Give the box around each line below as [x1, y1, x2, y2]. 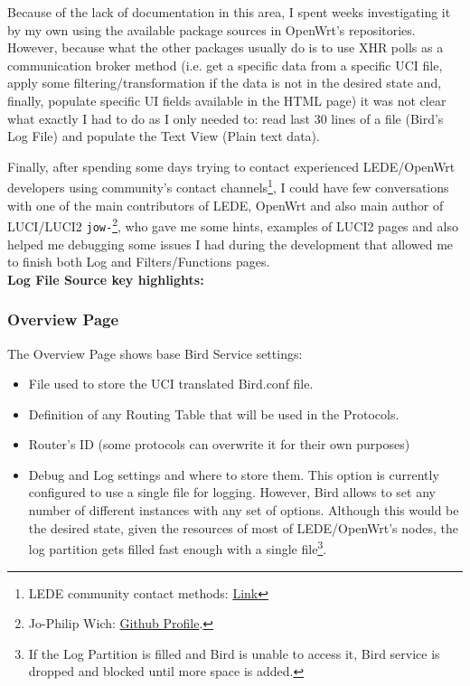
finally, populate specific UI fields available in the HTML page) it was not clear [7, 90, 446, 109]
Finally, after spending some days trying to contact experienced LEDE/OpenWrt [7, 156, 456, 175]
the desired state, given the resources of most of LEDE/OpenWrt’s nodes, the [28, 518, 458, 537]
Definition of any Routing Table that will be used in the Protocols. [28, 404, 399, 423]
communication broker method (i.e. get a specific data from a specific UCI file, [7, 55, 443, 74]
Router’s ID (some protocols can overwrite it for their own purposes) [28, 435, 410, 454]
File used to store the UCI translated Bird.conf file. [28, 374, 314, 393]
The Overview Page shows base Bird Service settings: [7, 343, 303, 362]
